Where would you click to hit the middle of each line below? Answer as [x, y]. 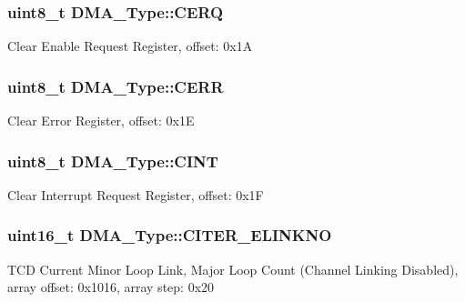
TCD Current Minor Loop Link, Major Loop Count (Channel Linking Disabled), [233, 269]
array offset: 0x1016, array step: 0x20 [111, 287]
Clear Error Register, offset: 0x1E [101, 121]
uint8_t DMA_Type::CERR [116, 86]
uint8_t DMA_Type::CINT [113, 161]
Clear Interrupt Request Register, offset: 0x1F [136, 194]
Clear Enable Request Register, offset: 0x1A [130, 46]
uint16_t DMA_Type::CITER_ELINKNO [170, 235]
